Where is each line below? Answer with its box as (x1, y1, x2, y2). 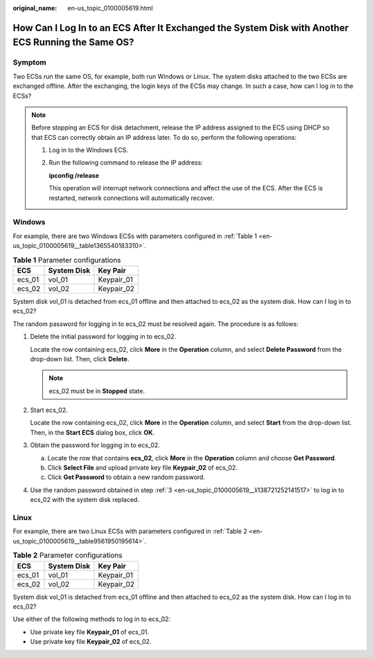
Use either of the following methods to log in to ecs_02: (12, 615, 171, 623)
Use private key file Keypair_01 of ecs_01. (30, 627, 150, 636)
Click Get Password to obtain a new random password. (47, 473, 206, 481)
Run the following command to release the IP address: (48, 159, 204, 167)
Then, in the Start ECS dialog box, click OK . (30, 428, 155, 436)
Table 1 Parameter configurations (12, 255, 121, 264)
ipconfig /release (48, 171, 100, 179)
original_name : (12, 4, 57, 12)
